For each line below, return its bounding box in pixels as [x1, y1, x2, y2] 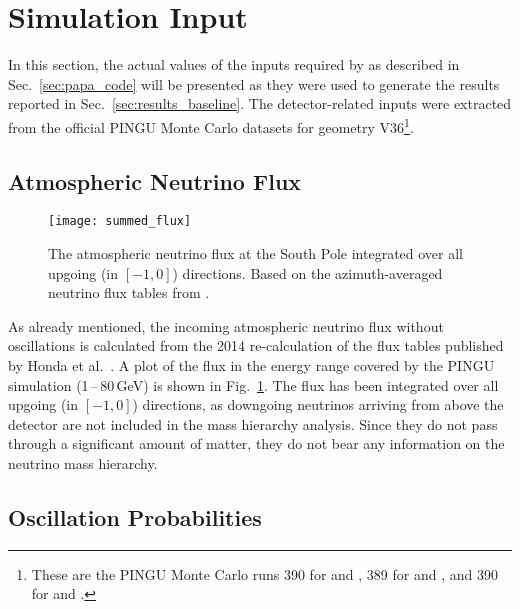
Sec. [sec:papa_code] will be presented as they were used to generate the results [8, 73, 500, 94]
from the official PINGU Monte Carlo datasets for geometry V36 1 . [8, 113, 414, 137]
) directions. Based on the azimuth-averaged [172, 262, 443, 283]
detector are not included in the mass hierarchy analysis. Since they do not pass [8, 413, 498, 434]
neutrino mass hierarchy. [8, 452, 158, 473]
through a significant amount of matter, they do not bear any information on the [8, 433, 505, 454]
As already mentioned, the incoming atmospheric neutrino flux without [8, 315, 444, 336]
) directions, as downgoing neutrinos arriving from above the [132, 394, 504, 415]
